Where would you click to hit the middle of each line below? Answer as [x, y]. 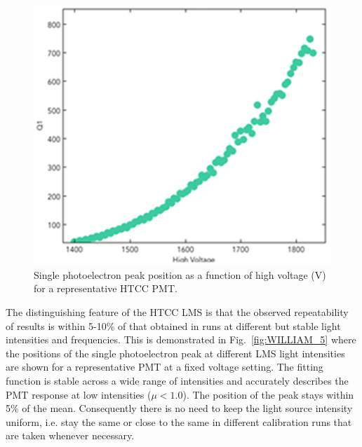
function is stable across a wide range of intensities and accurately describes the [177, 380]
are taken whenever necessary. [70, 435]
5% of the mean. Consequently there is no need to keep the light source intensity [179, 408]
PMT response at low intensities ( [79, 394]
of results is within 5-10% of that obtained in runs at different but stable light [173, 325]
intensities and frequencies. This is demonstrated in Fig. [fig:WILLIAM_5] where [181, 339]
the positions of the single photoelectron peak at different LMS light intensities [175, 353]
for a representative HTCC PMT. [106, 288]
